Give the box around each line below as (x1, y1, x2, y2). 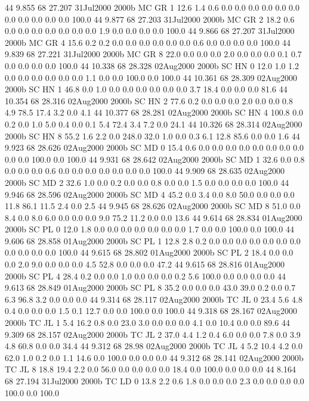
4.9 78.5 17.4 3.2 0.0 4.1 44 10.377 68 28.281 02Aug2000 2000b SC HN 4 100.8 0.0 (5, 106, 304, 119)
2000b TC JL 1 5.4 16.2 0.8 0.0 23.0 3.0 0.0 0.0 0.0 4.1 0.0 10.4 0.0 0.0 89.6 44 (5, 316, 290, 329)
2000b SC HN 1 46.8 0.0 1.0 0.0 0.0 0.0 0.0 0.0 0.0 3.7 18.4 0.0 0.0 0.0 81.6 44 (5, 83, 288, 95)
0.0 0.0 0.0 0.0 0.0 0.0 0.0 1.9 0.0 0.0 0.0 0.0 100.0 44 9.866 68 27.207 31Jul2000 (5, 24, 295, 37)
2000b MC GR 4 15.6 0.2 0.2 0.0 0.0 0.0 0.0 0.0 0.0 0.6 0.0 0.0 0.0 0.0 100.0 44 (5, 36, 291, 48)
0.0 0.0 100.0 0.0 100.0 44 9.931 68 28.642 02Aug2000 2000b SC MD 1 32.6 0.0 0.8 (5, 153, 305, 165)
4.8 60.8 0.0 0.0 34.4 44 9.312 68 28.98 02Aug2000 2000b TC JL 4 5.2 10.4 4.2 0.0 (5, 340, 302, 352)
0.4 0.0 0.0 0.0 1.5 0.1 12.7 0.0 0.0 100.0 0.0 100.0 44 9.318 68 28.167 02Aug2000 (5, 304, 297, 317)
